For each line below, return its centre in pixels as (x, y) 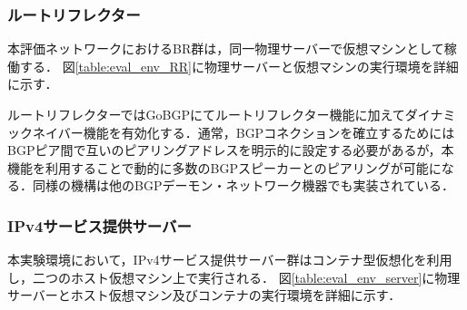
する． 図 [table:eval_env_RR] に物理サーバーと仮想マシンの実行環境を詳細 (239, 66)
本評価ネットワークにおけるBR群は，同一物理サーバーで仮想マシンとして (226, 48)
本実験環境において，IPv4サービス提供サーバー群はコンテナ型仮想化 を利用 (230, 260)
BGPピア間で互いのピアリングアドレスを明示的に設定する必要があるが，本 (231, 150)
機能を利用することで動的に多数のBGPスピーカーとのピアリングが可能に (224, 167)
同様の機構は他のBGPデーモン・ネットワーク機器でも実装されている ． (243, 185)
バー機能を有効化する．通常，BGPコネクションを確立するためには (256, 132)
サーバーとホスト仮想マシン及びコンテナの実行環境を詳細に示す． (204, 295)
